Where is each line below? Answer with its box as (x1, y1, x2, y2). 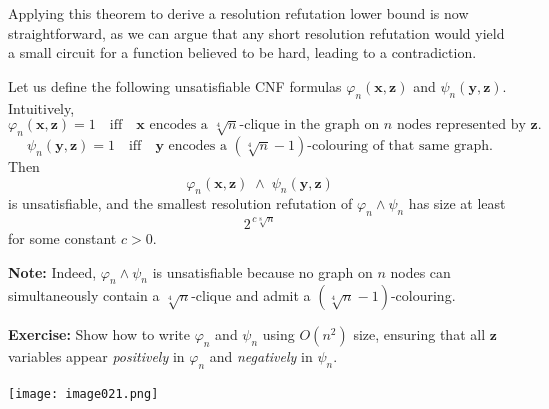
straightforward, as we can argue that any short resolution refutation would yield (8, 22, 505, 43)
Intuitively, (8, 97, 75, 118)
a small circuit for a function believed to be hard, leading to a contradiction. (8, 42, 477, 63)
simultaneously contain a (8, 285, 160, 306)
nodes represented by (396, 118, 526, 133)
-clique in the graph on (239, 118, 380, 133)
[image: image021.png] (8, 387, 159, 402)
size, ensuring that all (353, 324, 486, 345)
